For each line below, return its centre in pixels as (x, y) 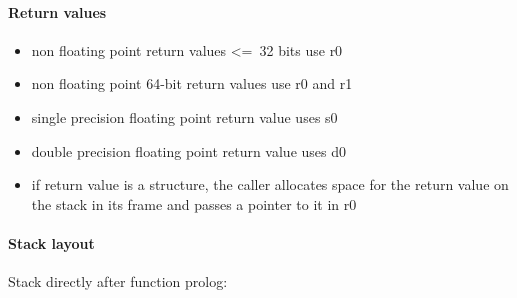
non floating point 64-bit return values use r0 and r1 (192, 83)
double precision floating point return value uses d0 (189, 150)
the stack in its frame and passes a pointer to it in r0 (194, 203)
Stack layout (51, 242)
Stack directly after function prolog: (118, 281)
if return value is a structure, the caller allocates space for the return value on (270, 184)
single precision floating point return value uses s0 (184, 116)
